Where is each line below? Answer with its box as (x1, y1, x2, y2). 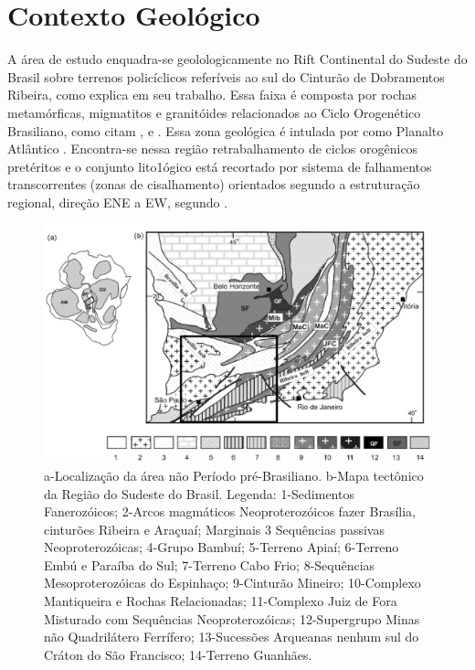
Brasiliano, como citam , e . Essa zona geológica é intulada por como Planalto (7, 121, 444, 140)
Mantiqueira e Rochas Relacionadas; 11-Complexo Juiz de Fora (44, 591, 397, 611)
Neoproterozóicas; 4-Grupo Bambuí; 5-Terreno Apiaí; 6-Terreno (44, 537, 399, 557)
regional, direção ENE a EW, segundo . (7, 192, 228, 211)
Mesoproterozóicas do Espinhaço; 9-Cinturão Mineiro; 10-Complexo (44, 573, 421, 592)
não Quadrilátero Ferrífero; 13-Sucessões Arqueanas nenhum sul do (44, 627, 419, 646)
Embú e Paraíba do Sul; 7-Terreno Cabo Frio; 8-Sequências (44, 555, 375, 574)
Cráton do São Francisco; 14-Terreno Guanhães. (44, 644, 312, 664)
